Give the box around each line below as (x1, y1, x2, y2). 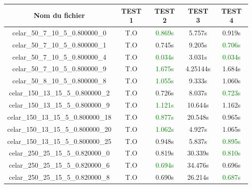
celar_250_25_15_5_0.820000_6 (9, 160, 110, 170)
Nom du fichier (33, 10, 85, 20)
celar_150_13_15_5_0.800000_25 (7, 136, 111, 146)
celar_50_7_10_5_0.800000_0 (12, 27, 107, 37)
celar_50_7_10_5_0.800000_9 (12, 63, 107, 74)
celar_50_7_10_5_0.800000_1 (12, 39, 107, 49)
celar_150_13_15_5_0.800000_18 (7, 111, 111, 122)
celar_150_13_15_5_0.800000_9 (9, 100, 110, 110)
